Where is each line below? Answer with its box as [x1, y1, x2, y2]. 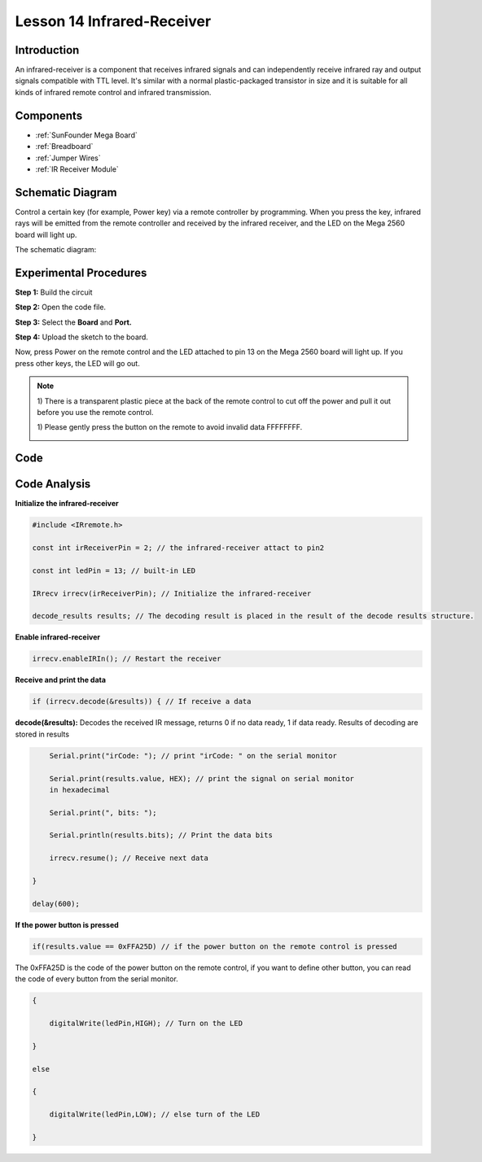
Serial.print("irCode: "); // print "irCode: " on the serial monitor [49, 751, 338, 760]
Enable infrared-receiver [15, 632, 101, 642]
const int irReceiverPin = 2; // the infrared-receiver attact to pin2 [32, 544, 325, 553]
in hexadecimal [49, 785, 110, 794]
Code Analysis [15, 477, 91, 491]
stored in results [15, 729, 69, 739]
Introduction [15, 43, 80, 57]
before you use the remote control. [37, 408, 154, 417]
